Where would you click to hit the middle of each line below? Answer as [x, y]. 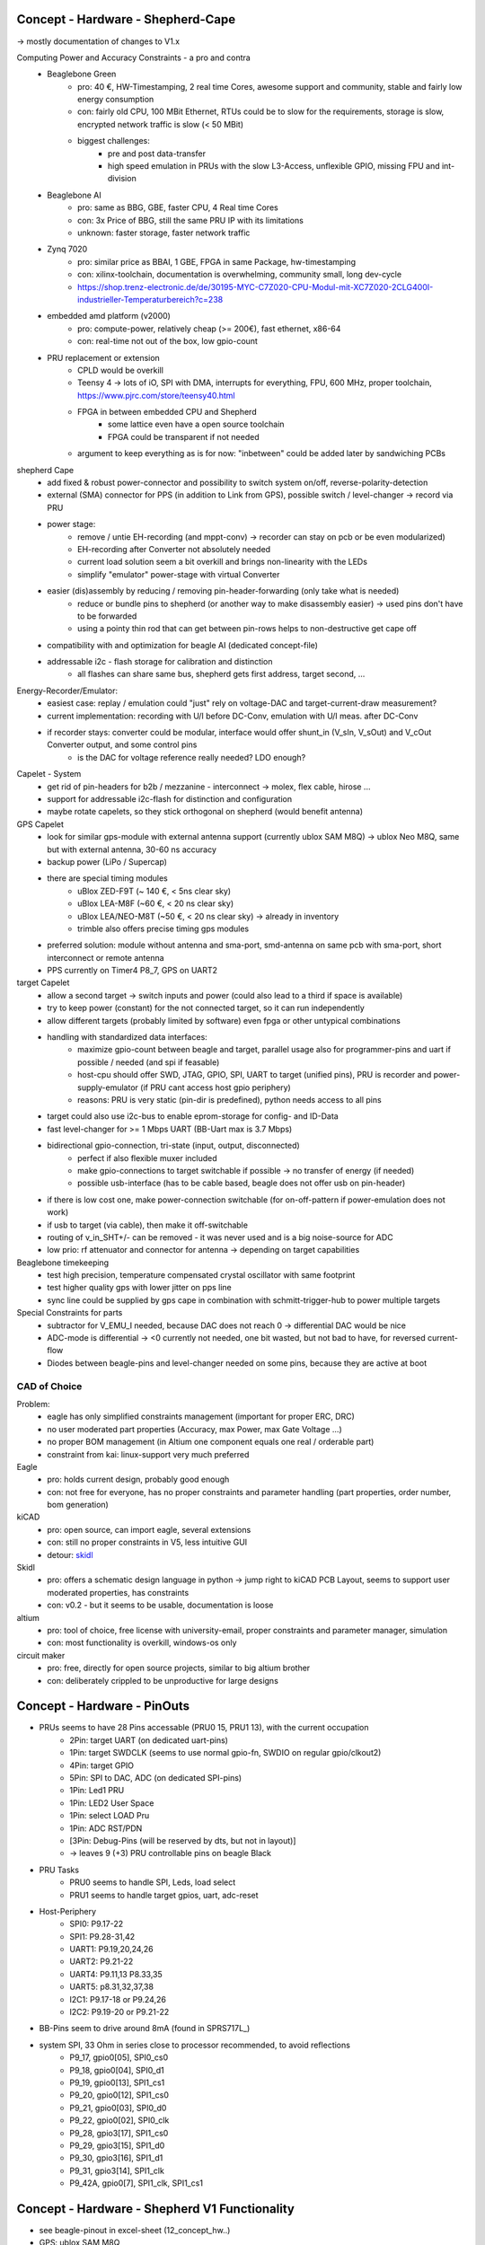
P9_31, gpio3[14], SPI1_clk [117, 2170]
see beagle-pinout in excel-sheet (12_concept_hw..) [135, 2231]
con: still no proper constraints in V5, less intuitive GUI [147, 1542]
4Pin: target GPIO [102, 1765]
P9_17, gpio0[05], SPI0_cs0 [119, 2057]
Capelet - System [49, 774]
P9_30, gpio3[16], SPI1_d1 [116, 2158]
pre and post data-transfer [157, 154]
